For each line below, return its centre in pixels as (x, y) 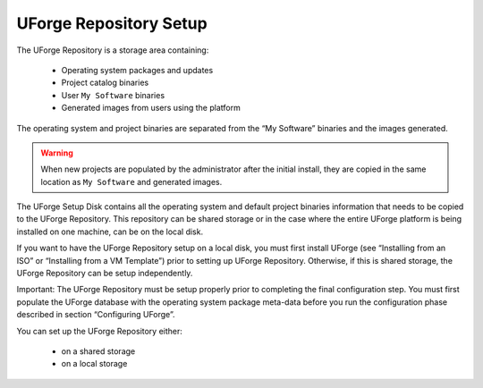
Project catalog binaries (105, 83)
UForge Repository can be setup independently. (105, 274)
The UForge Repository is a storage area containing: (113, 50)
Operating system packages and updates (137, 70)
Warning (57, 153)
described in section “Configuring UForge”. (96, 315)
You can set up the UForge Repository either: (100, 331)
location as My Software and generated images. (131, 181)
